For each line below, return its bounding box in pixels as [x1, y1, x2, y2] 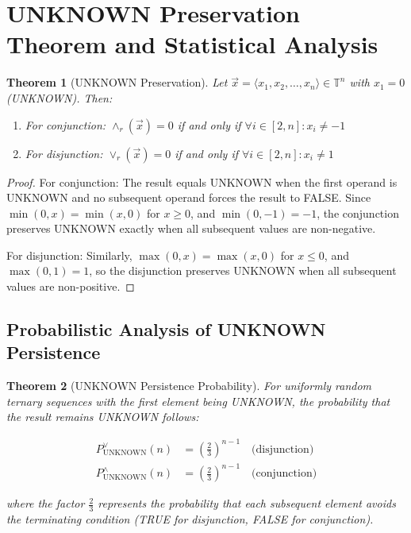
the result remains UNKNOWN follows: [6, 408, 199, 425]
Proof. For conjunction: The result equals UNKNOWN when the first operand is [6, 173, 398, 190]
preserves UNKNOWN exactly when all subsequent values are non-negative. [6, 220, 376, 237]
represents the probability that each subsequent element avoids [98, 495, 396, 512]
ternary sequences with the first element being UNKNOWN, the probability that [6, 392, 390, 409]
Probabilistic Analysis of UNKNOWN [6, 317, 326, 342]
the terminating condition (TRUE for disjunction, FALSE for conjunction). [6, 510, 374, 527]
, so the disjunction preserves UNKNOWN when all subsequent [89, 262, 397, 279]
